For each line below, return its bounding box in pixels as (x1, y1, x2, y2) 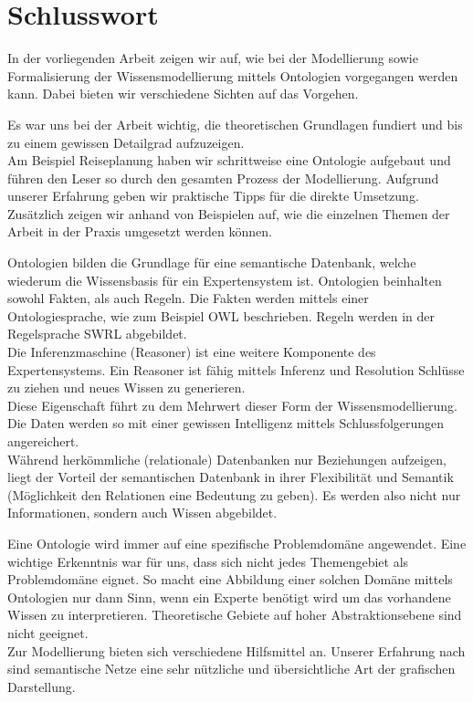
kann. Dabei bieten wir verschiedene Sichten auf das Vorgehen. (7, 84, 359, 103)
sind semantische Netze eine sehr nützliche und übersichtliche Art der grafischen (7, 659, 456, 678)
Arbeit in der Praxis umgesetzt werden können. (7, 222, 272, 241)
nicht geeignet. (7, 623, 89, 642)
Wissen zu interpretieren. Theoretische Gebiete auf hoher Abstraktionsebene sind (7, 605, 462, 624)
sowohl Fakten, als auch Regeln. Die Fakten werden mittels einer (7, 288, 369, 308)
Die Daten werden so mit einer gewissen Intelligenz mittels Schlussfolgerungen (7, 414, 445, 433)
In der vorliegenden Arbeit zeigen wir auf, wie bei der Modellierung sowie (7, 48, 418, 68)
